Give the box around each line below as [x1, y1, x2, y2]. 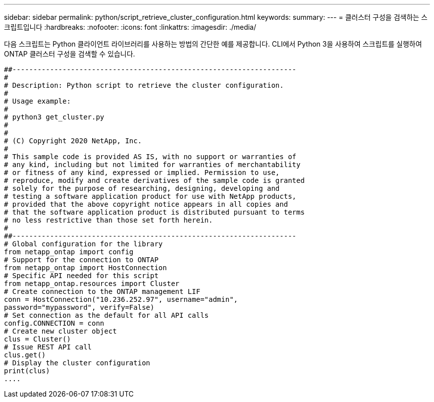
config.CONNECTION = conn [4, 319, 105, 327]
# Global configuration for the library [4, 240, 163, 248]
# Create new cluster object [4, 327, 117, 335]
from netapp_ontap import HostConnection [4, 264, 167, 272]
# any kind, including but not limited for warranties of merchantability [4, 161, 301, 169]
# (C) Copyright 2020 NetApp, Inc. [4, 137, 142, 145]
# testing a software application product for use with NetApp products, [4, 192, 297, 200]
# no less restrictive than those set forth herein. [4, 216, 213, 224]
